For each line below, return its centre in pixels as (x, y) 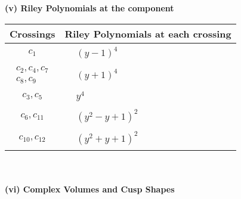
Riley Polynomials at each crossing (148, 33)
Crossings (33, 33)
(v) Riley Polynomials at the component (89, 8)
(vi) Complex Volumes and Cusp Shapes (90, 189)
